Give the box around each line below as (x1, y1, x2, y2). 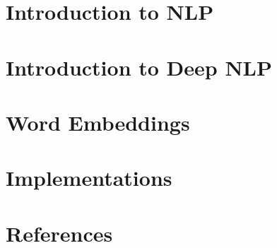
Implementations (6, 163, 172, 192)
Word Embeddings (6, 107, 190, 136)
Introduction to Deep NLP (6, 52, 272, 81)
